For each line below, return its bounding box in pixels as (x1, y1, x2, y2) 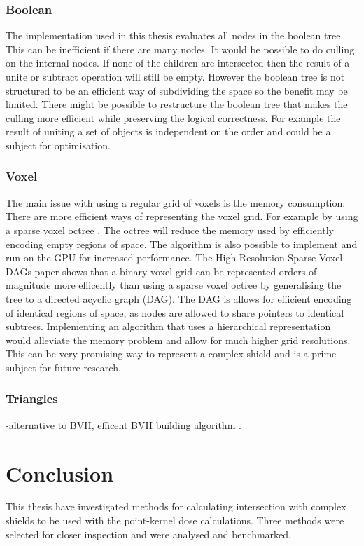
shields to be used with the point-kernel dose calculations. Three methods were (6, 513, 344, 528)
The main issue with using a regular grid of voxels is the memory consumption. (6, 195, 346, 210)
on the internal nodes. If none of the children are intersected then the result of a (6, 55, 350, 70)
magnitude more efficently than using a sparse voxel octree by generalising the (6, 278, 342, 292)
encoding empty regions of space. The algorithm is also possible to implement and (6, 236, 358, 251)
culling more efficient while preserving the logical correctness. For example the (6, 110, 341, 125)
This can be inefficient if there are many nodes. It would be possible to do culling (6, 41, 355, 56)
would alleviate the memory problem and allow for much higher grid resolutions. (6, 332, 351, 347)
